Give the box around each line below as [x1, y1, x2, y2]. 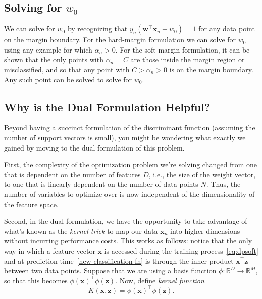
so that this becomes [4, 275, 68, 285]
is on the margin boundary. [169, 64, 253, 74]
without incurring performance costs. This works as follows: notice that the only [4, 235, 252, 246]
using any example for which [4, 44, 92, 55]
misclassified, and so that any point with [4, 64, 130, 74]
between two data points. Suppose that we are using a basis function [4, 265, 217, 276]
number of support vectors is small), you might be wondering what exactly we [4, 132, 246, 142]
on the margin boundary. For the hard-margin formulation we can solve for [4, 34, 236, 45]
